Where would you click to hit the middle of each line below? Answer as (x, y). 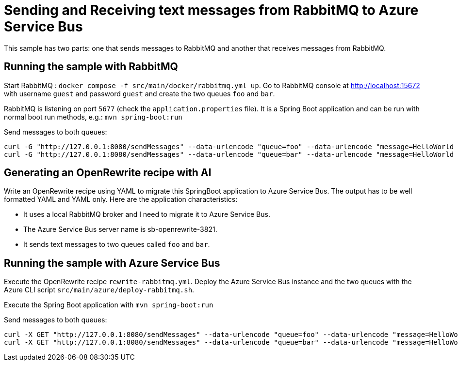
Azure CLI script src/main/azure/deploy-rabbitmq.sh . (99, 290)
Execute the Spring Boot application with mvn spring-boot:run (109, 305)
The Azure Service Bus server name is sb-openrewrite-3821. (120, 229)
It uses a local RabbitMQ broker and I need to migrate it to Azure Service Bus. (147, 214)
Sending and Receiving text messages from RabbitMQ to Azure (211, 10)
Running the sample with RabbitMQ (91, 67)
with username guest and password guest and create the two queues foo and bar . (139, 93)
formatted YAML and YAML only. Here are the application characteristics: (121, 199)
